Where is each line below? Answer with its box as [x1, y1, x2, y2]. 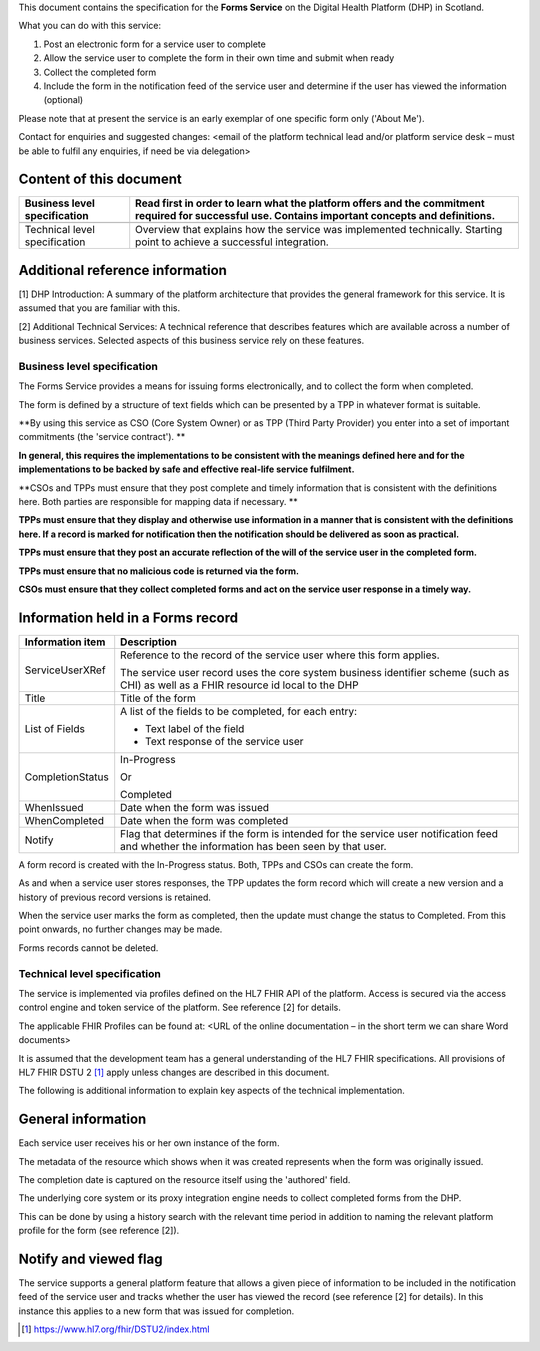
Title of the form [120, 691, 197, 705]
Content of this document [18, 171, 182, 188]
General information [18, 1111, 147, 1128]
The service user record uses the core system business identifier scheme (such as [120, 665, 510, 679]
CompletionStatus [24, 770, 109, 784]
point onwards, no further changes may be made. [18, 923, 223, 935]
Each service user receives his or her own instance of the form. [18, 1137, 280, 1149]
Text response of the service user [145, 734, 304, 748]
